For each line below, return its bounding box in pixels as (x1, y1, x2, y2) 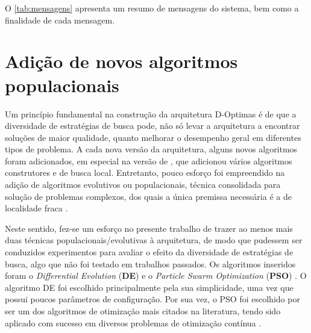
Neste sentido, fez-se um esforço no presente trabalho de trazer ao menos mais (5, 222, 293, 234)
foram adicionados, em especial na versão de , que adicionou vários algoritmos (5, 154, 292, 167)
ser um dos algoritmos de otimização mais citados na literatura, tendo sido (5, 305, 281, 317)
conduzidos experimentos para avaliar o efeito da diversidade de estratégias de (5, 246, 294, 258)
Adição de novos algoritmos (5, 49, 238, 73)
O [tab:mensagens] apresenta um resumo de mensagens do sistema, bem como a (5, 2, 299, 14)
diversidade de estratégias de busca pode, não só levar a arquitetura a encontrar (5, 119, 300, 132)
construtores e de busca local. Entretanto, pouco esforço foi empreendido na (5, 166, 285, 179)
